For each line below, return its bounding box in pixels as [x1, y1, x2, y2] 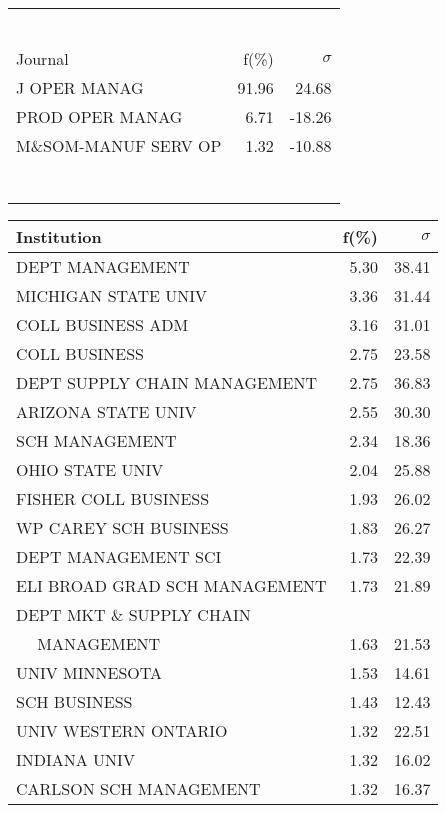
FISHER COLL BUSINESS [16, 487, 210, 510]
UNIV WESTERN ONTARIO [16, 719, 228, 742]
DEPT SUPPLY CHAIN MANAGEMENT [16, 371, 318, 394]
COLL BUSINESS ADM [16, 313, 189, 336]
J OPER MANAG [16, 76, 144, 99]
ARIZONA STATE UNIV [16, 400, 197, 423]
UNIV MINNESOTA [16, 661, 163, 684]
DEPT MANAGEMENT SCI [16, 545, 222, 568]
